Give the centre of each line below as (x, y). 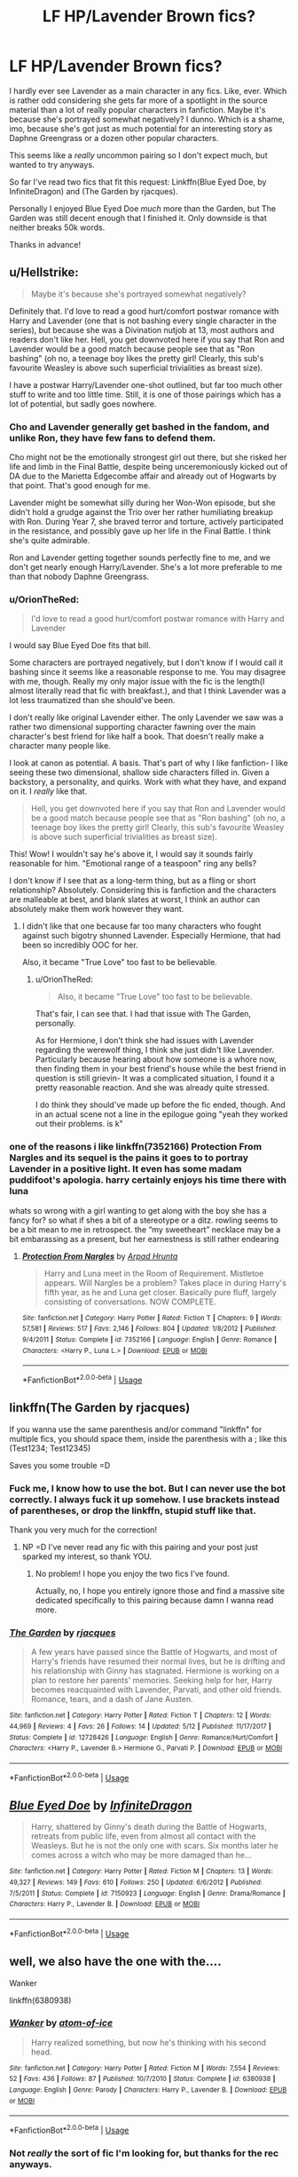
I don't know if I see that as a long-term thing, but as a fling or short (133, 881)
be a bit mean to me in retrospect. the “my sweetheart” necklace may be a (145, 1229)
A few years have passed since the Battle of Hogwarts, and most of (154, 1652)
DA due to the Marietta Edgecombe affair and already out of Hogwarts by (143, 476)
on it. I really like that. (48, 791)
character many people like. (60, 746)
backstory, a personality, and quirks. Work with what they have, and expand (148, 782)
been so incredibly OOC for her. (80, 945)
